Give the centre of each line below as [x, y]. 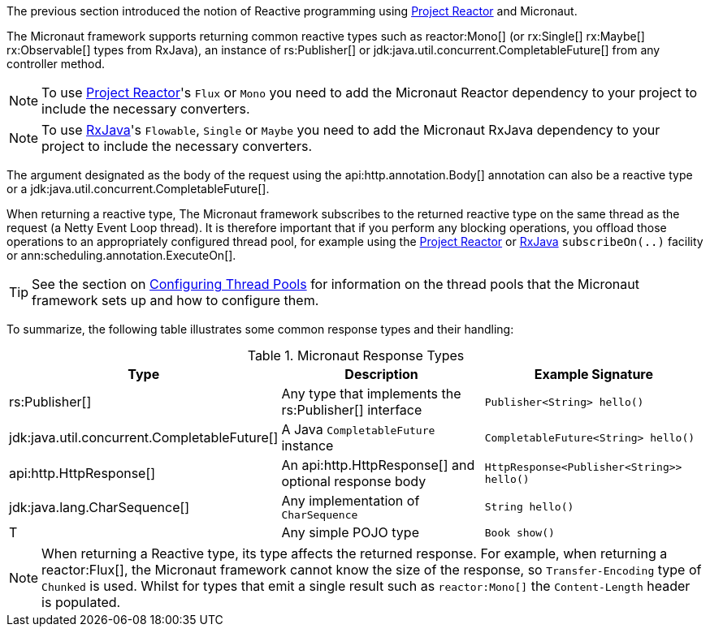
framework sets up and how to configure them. [175, 300]
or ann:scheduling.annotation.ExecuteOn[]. [121, 255]
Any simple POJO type [350, 532]
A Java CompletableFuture [358, 429]
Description [381, 374]
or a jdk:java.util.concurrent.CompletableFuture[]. [138, 189]
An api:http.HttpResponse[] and [378, 465]
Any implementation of [351, 501]
